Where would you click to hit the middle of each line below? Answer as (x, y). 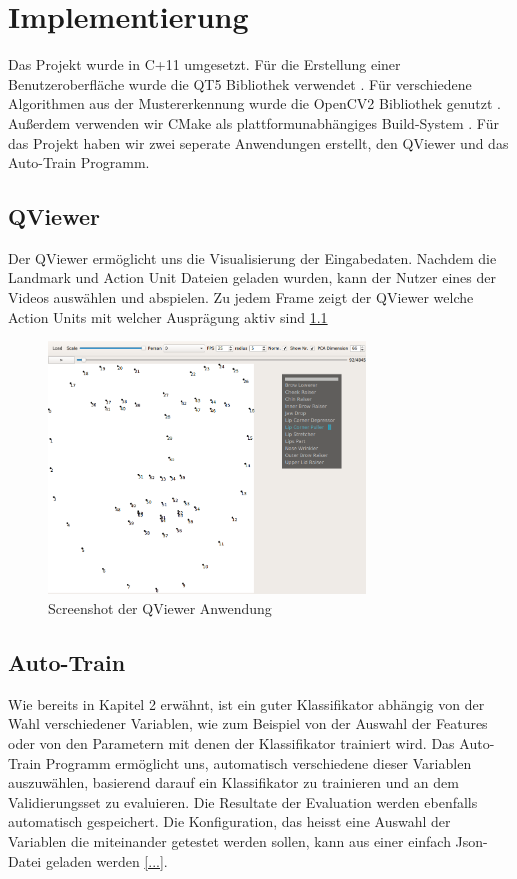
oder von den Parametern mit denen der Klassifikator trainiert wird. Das (231, 742)
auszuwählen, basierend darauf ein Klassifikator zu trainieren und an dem (233, 782)
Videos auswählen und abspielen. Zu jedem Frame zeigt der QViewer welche (241, 297)
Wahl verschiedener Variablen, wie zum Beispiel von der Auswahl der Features (248, 723)
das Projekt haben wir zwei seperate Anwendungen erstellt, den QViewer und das (258, 142)
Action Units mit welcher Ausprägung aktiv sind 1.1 (168, 316)
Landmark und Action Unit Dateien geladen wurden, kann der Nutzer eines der (252, 277)
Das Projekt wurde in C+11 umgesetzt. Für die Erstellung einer (204, 64)
